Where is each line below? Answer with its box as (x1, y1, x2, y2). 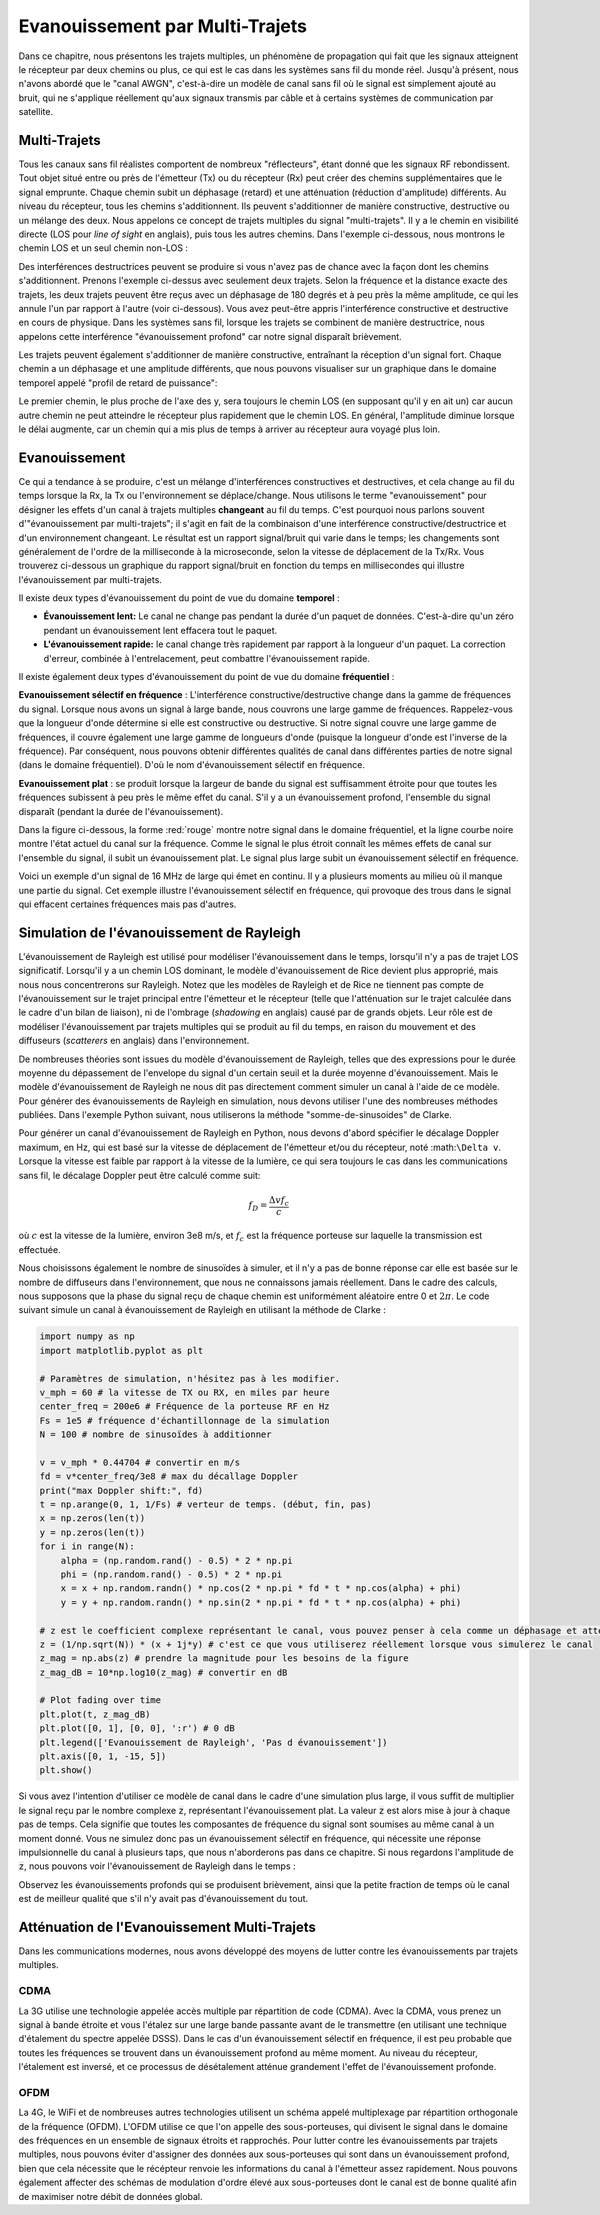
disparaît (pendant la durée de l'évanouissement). (18, 805, 224, 817)
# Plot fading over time (39, 1695, 162, 1706)
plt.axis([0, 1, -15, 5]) (39, 1751, 167, 1762)
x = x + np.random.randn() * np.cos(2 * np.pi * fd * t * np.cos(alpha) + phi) (60, 1583, 462, 1594)
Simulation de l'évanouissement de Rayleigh (18, 924, 302, 941)
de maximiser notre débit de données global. (18, 2190, 204, 2202)
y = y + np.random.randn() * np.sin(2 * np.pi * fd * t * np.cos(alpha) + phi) (60, 1596, 462, 1608)
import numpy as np (39, 1331, 135, 1342)
